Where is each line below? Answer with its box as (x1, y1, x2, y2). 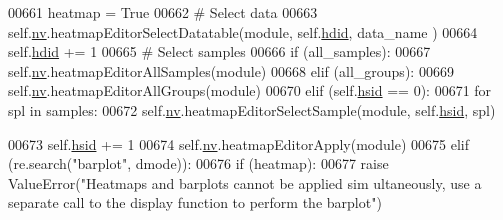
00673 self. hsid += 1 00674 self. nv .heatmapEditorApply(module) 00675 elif (8, 133, 470, 154)
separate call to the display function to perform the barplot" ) (8, 192, 382, 213)
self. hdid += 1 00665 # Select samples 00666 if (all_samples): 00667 (8, 41, 431, 62)
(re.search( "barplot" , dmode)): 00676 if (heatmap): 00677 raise (8, 153, 389, 174)
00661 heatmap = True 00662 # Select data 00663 (8, 2, 318, 22)
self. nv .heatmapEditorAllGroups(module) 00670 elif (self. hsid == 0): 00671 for (8, 80, 492, 101)
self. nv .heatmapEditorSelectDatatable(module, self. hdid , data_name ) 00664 (8, 21, 478, 42)
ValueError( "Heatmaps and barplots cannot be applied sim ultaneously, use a (8, 172, 482, 193)
